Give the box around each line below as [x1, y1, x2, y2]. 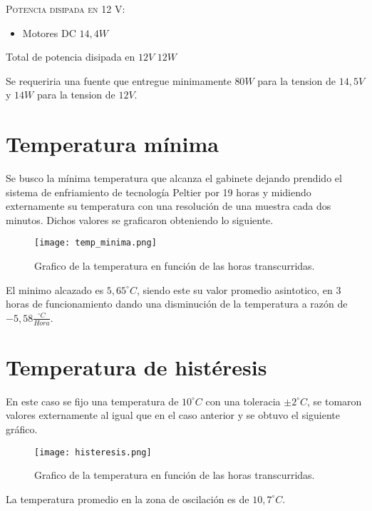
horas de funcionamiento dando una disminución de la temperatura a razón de [6, 296, 348, 311]
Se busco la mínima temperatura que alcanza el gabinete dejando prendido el [6, 171, 342, 186]
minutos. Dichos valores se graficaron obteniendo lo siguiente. [6, 212, 274, 227]
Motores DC [22, 25, 76, 40]
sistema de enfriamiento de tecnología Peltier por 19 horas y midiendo [6, 184, 311, 199]
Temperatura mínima [6, 129, 219, 158]
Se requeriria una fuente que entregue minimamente [6, 73, 232, 88]
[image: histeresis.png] [34, 447, 152, 457]
